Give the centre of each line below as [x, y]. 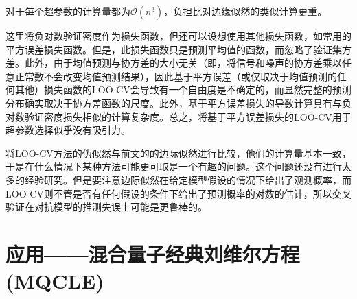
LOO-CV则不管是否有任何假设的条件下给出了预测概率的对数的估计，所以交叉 [178, 193]
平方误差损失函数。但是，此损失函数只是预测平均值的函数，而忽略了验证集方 [178, 49]
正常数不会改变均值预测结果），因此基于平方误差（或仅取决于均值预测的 [176, 76]
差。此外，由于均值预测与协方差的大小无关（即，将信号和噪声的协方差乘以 [174, 63]
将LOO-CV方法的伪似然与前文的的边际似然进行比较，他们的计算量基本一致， [178, 153]
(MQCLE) [55, 281]
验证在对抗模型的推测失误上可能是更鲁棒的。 [106, 207]
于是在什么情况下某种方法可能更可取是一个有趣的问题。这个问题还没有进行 [174, 166]
